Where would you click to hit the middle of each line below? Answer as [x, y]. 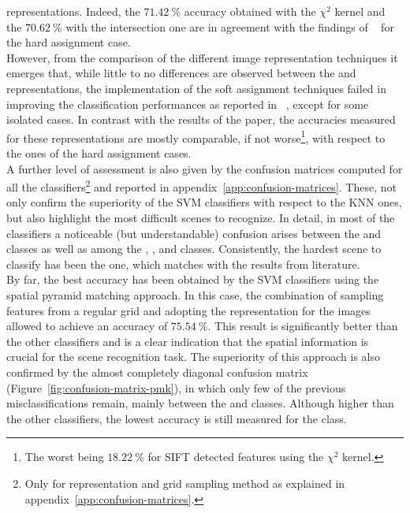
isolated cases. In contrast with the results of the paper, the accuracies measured [201, 119]
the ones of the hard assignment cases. [99, 153]
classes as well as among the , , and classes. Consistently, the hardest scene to [194, 249]
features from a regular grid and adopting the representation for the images [188, 310]
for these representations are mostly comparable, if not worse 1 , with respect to [196, 136]
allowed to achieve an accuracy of [87, 326]
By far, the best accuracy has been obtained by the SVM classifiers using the [193, 279]
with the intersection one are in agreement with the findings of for [230, 26]
